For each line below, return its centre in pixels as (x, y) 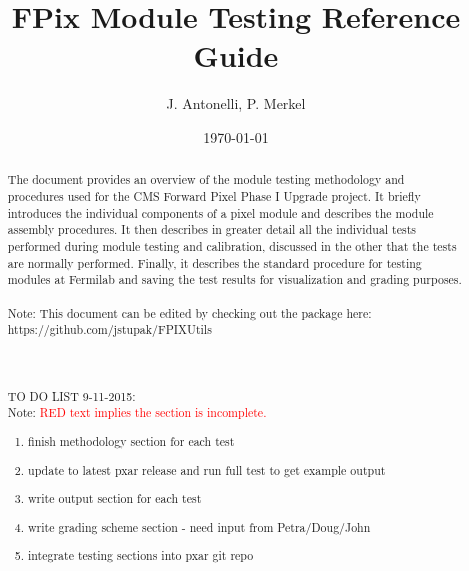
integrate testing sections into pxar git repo (141, 555)
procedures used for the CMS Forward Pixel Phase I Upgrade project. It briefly (214, 195)
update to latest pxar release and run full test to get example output (207, 469)
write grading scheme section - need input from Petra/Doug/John (199, 526)
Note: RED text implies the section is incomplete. (137, 412)
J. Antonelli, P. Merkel (236, 103)
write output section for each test (115, 498)
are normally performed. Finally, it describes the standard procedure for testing (214, 262)
